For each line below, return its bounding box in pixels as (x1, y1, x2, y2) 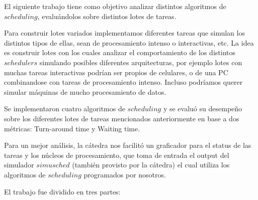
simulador (4, 159, 34, 170)
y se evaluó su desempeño (163, 103, 242, 114)
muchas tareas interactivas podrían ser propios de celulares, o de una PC (4, 67, 228, 77)
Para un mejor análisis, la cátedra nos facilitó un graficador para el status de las (4, 140, 251, 150)
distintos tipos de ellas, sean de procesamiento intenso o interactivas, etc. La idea (4, 37, 254, 48)
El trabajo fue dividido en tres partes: (4, 186, 121, 196)
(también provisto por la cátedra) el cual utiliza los (72, 159, 230, 170)
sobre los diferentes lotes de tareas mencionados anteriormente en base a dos (4, 113, 239, 123)
